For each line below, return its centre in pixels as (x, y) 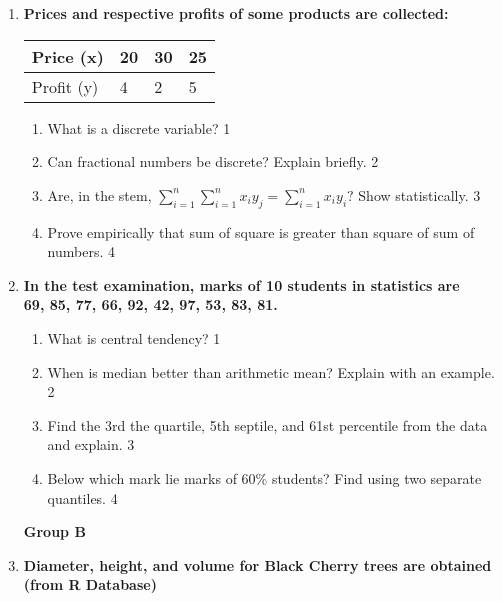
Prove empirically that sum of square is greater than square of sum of (261, 231)
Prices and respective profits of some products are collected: (236, 13)
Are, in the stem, (99, 194)
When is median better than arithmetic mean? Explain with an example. (271, 371)
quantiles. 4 (82, 497)
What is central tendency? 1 (134, 337)
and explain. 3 (91, 444)
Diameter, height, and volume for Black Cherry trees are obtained (257, 564)
